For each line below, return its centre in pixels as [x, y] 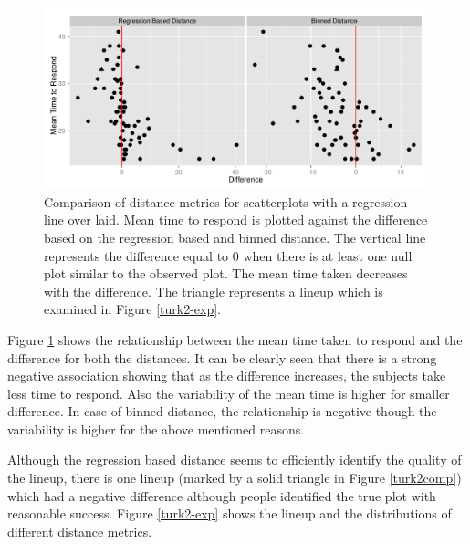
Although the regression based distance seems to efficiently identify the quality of [235, 460]
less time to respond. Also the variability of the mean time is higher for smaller [229, 393]
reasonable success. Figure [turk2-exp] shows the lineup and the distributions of [230, 513]
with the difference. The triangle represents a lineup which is [214, 291]
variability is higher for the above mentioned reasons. [156, 429]
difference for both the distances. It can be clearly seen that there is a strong [222, 357]
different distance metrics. [80, 531]
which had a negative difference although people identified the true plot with [222, 495]
